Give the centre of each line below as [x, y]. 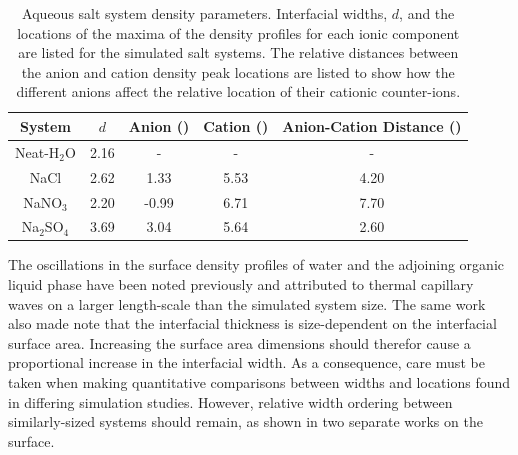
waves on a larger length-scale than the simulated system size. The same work [247, 303]
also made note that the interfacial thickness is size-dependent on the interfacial [252, 323]
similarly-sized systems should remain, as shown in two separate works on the [245, 421]
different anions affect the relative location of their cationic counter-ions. [238, 91]
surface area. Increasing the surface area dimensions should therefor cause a [239, 342]
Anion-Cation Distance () [372, 125]
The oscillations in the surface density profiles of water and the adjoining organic [256, 264]
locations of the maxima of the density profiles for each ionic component [238, 32]
